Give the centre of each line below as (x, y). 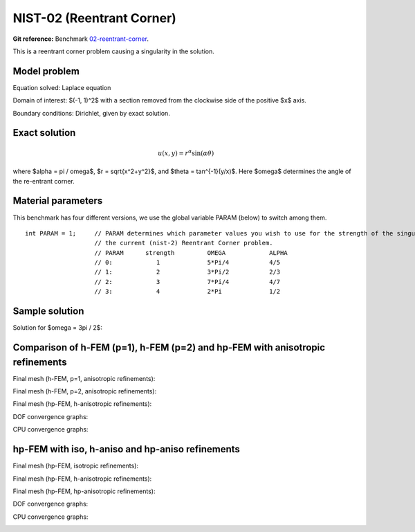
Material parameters (58, 201)
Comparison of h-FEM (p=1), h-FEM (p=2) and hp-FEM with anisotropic (169, 347)
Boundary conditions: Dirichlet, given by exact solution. (92, 113)
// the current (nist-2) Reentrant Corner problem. (184, 243)
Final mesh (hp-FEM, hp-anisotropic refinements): (84, 491)
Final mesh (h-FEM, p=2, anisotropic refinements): (85, 391)
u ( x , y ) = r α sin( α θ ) (186, 153)
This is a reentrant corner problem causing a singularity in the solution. (113, 51)
